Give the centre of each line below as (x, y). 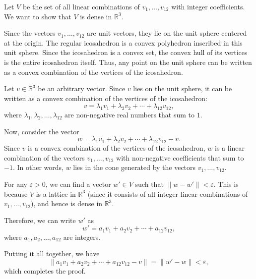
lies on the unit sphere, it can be (183, 88)
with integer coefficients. (208, 6)
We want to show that (38, 16)
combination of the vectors (44, 157)
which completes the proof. (45, 270)
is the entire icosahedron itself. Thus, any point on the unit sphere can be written (128, 62)
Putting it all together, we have (52, 253)
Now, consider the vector (42, 131)
